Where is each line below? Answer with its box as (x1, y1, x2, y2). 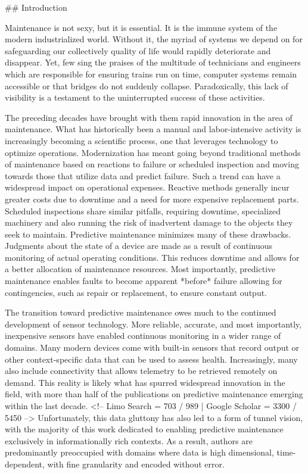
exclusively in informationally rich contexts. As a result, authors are (5, 434, 253, 447)
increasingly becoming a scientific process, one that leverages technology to (5, 134, 278, 146)
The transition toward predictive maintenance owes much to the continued (5, 306, 276, 319)
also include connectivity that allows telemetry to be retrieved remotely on (5, 364, 278, 377)
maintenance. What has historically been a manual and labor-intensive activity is (5, 123, 301, 135)
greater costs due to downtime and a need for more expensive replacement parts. (5, 192, 299, 205)
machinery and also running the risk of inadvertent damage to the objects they (5, 216, 293, 229)
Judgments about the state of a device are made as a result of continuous (5, 239, 273, 252)
